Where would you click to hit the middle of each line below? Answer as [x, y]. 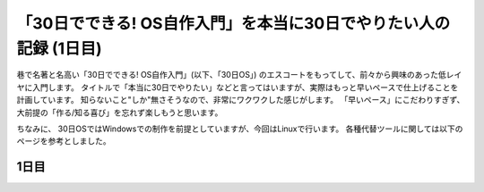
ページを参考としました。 [64, 141]
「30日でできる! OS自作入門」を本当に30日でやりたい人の [233, 23]
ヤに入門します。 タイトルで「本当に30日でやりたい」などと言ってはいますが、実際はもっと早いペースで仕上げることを [238, 87]
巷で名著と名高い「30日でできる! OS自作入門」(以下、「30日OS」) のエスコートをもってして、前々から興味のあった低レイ [239, 75]
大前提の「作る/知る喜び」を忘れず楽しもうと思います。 [120, 113]
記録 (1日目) [59, 48]
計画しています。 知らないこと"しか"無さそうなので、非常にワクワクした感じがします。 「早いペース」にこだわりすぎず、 [241, 100]
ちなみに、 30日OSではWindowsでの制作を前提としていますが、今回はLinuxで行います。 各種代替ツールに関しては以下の [240, 129]
